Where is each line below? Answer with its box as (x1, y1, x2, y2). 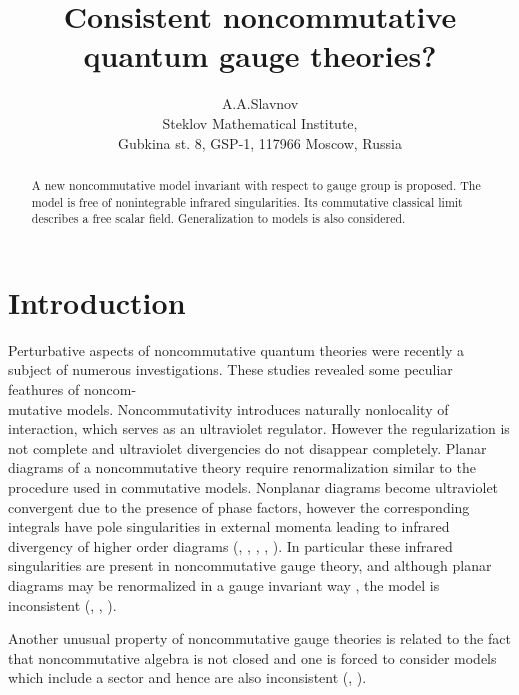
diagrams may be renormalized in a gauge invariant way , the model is (8, 574, 440, 595)
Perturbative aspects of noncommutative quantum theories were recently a (8, 339, 464, 360)
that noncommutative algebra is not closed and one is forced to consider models (8, 647, 497, 668)
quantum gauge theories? (83, 35, 437, 76)
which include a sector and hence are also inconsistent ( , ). (8, 667, 367, 688)
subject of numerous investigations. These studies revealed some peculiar (8, 359, 453, 380)
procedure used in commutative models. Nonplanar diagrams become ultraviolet (8, 476, 499, 497)
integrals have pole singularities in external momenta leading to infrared (8, 516, 450, 537)
